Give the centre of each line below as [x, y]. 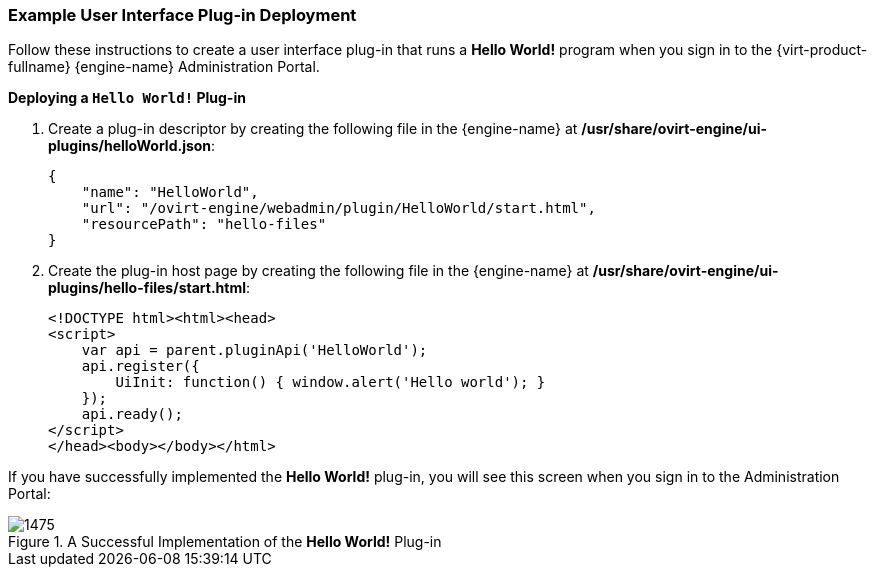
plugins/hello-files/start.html [147, 288]
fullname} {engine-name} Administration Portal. [164, 67]
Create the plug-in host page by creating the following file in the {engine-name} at [318, 271]
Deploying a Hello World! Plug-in [127, 98]
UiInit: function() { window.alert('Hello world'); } [330, 382]
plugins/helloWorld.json [130, 146]
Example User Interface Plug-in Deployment [182, 15]
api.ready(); [132, 414]
